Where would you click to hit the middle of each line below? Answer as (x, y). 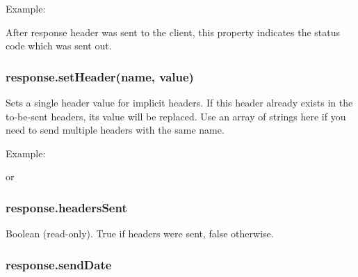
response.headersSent (66, 207)
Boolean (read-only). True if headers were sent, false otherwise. (140, 234)
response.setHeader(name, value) (100, 76)
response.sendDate (59, 264)
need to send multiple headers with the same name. (115, 130)
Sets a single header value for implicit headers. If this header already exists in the (179, 102)
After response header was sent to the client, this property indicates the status (173, 32)
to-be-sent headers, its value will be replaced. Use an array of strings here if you (176, 116)
